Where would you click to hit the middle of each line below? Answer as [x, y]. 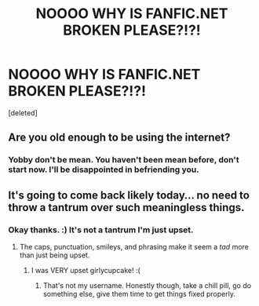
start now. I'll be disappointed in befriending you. [104, 169]
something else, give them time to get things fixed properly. [139, 293]
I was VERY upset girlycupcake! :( [86, 270]
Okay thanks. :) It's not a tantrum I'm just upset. [101, 230]
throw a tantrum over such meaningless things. [126, 208]
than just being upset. [55, 255]
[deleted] [23, 113]
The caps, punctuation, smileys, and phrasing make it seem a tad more [134, 246]
